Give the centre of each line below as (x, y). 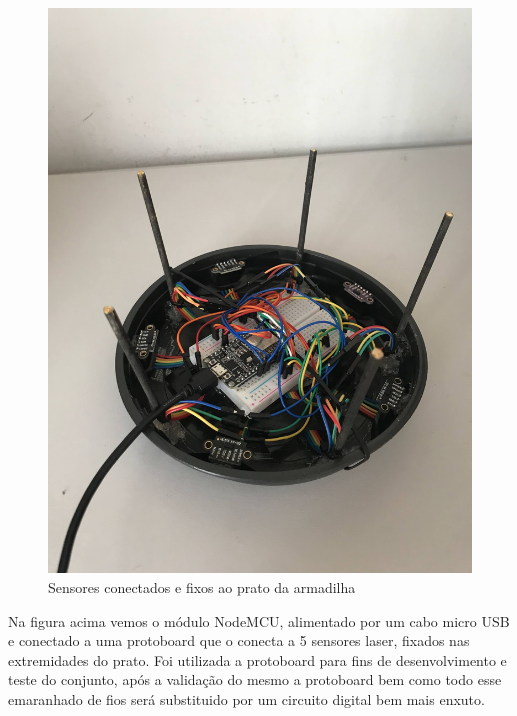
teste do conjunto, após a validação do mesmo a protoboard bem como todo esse (255, 679)
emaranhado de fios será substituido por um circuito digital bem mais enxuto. (246, 698)
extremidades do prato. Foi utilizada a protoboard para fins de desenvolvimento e (257, 659)
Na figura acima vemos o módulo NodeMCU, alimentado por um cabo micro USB (259, 620)
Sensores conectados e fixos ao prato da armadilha (202, 586)
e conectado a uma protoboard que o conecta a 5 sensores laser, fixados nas (239, 640)
